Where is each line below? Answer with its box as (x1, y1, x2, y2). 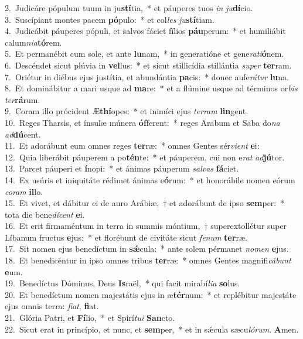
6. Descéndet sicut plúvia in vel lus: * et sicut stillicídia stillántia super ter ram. (5, 59, 292, 71)
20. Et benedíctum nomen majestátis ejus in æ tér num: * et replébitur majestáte (5, 288, 297, 300)
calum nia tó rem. (5, 36, 62, 48)
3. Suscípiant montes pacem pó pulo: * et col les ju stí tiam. (5, 13, 215, 25)
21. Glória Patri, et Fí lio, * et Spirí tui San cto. (5, 311, 175, 324)
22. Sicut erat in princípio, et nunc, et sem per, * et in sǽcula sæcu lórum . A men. (5, 323, 299, 335)
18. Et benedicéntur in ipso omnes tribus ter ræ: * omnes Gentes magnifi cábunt (5, 254, 291, 266)
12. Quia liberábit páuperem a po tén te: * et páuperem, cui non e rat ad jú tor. (5, 150, 285, 163)
